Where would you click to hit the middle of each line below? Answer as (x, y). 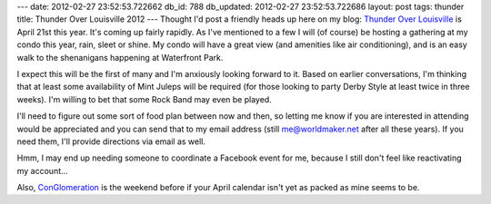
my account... (42, 170)
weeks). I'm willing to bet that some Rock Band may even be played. (144, 99)
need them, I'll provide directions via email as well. (111, 141)
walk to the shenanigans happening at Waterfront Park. (120, 57)
